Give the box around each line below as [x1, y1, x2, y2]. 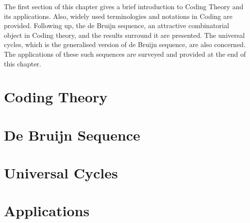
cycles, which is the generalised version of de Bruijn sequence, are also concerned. [4, 39, 246, 49]
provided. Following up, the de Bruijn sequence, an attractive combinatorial [4, 20, 229, 31]
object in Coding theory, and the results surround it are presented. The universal [4, 30, 245, 40]
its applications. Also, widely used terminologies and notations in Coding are [4, 11, 233, 21]
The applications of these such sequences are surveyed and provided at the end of [4, 48, 246, 59]
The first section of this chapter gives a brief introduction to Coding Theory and [4, 1, 244, 11]
